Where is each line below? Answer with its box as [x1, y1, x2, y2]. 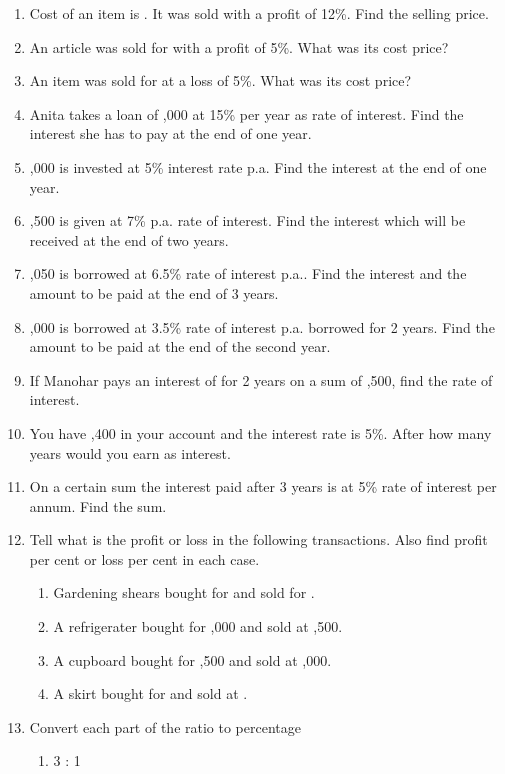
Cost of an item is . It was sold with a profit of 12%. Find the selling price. [29, 3, 489, 23]
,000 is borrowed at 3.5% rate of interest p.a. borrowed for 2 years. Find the [29, 316, 495, 337]
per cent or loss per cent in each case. [29, 548, 260, 569]
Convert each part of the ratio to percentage [29, 716, 301, 737]
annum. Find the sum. [29, 495, 167, 516]
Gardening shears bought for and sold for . [53, 582, 315, 603]
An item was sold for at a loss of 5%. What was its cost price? [29, 70, 412, 91]
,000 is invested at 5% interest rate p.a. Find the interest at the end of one [29, 156, 487, 177]
